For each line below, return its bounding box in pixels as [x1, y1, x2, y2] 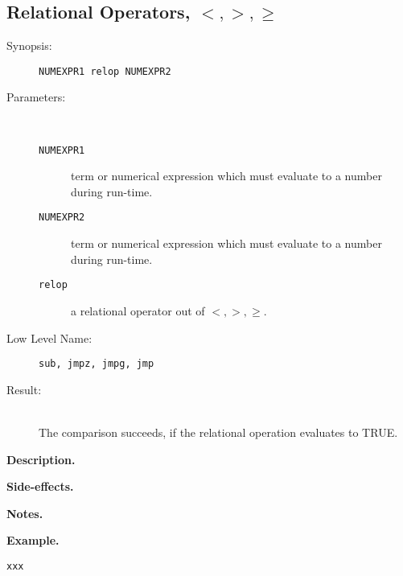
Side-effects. [6, 478, 74, 495]
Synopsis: [6, 37, 52, 54]
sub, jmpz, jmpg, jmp [39, 358, 154, 370]
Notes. [6, 504, 43, 521]
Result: [6, 381, 42, 397]
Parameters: [6, 88, 66, 105]
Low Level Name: [6, 329, 93, 346]
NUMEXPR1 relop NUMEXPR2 [39, 65, 171, 77]
